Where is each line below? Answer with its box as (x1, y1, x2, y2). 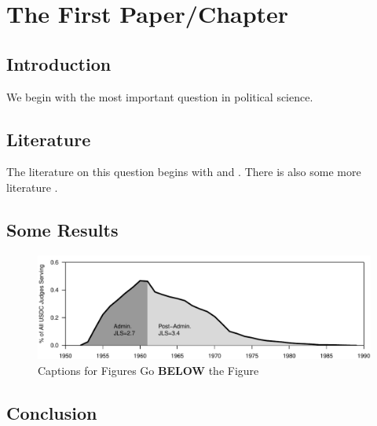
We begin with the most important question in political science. (6, 88, 313, 105)
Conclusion (6, 400, 97, 424)
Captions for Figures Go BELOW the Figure (38, 362, 259, 378)
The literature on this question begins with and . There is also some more (6, 163, 361, 180)
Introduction (6, 51, 112, 75)
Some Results (6, 217, 119, 241)
